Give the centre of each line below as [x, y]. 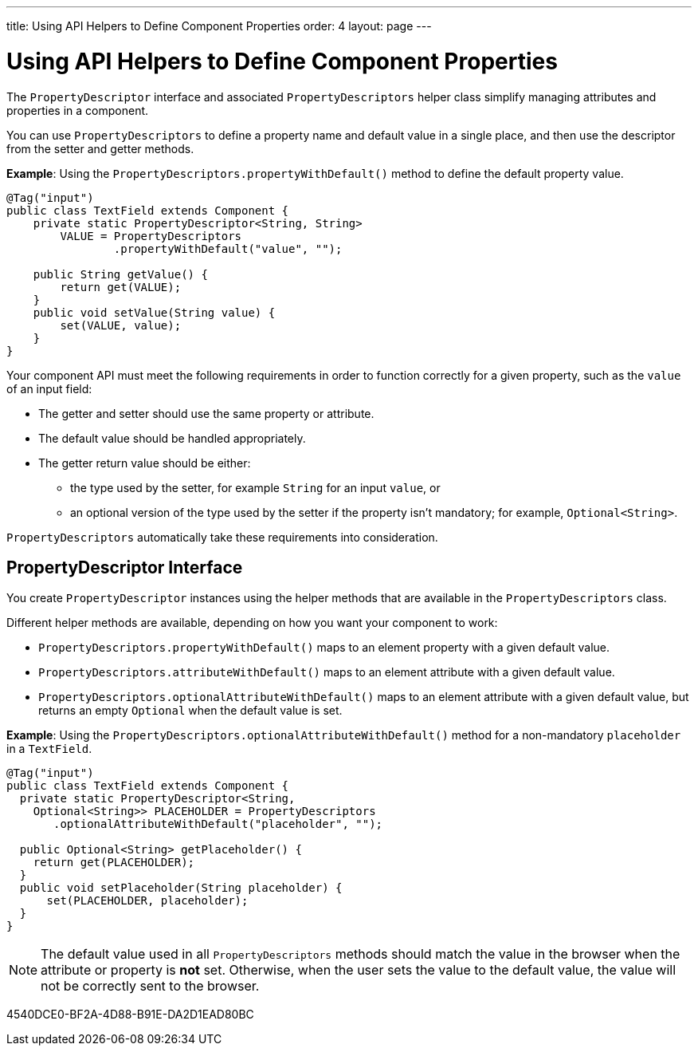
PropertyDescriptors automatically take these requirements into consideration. [222, 537]
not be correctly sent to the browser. [150, 986]
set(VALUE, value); [121, 325]
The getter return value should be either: [145, 463]
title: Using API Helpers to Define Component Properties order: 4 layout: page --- [219, 26]
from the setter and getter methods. [100, 148]
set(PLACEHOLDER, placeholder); [147, 901]
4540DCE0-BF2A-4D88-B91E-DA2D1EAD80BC [130, 1015]
